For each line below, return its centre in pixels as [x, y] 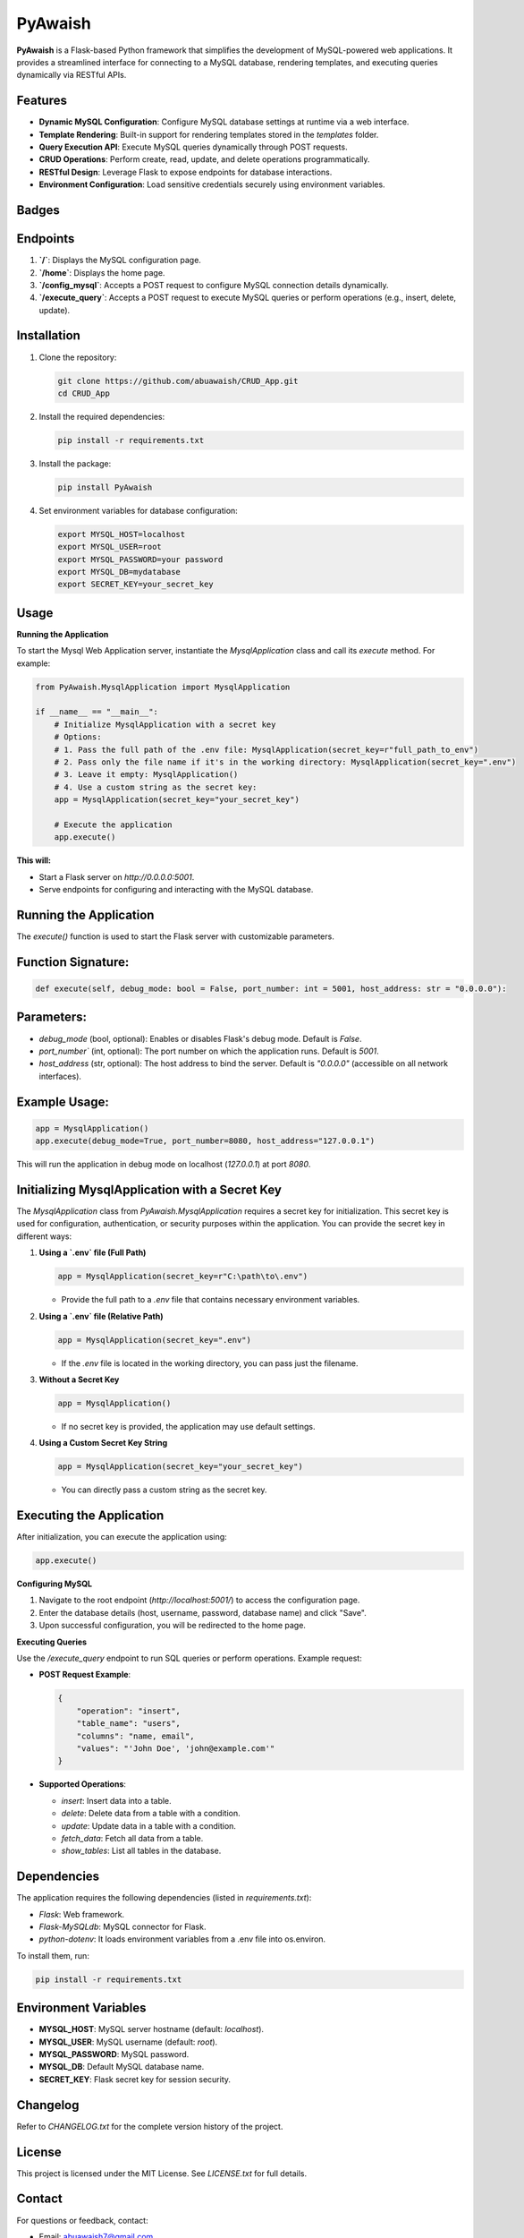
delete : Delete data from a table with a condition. [151, 1814]
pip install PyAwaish [105, 487]
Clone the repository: [78, 357]
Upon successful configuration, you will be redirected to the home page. [172, 1626]
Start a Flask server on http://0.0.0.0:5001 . [117, 876]
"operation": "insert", [128, 1711]
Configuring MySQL [55, 1584]
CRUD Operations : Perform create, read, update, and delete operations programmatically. [204, 159]
